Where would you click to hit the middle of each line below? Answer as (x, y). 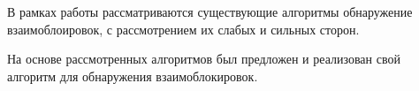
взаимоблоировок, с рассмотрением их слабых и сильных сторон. (183, 29)
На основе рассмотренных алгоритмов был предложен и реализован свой (204, 59)
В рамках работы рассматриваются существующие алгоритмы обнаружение (210, 11)
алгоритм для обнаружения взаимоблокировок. (133, 76)
